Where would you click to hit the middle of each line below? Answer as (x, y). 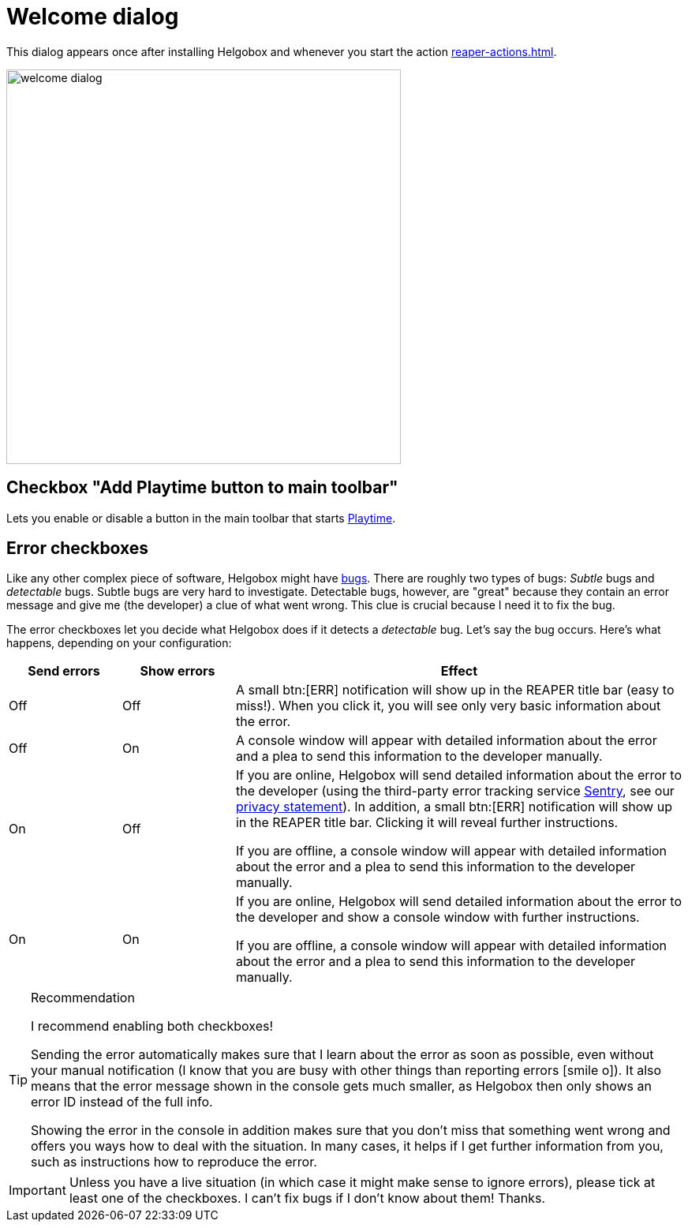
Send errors (64, 671)
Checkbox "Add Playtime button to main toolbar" (202, 488)
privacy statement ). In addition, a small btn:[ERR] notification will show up (454, 807)
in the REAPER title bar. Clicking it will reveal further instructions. (427, 823)
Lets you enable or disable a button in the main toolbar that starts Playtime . (201, 518)
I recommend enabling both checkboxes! (152, 1026)
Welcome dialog (93, 17)
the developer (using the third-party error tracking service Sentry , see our (455, 791)
